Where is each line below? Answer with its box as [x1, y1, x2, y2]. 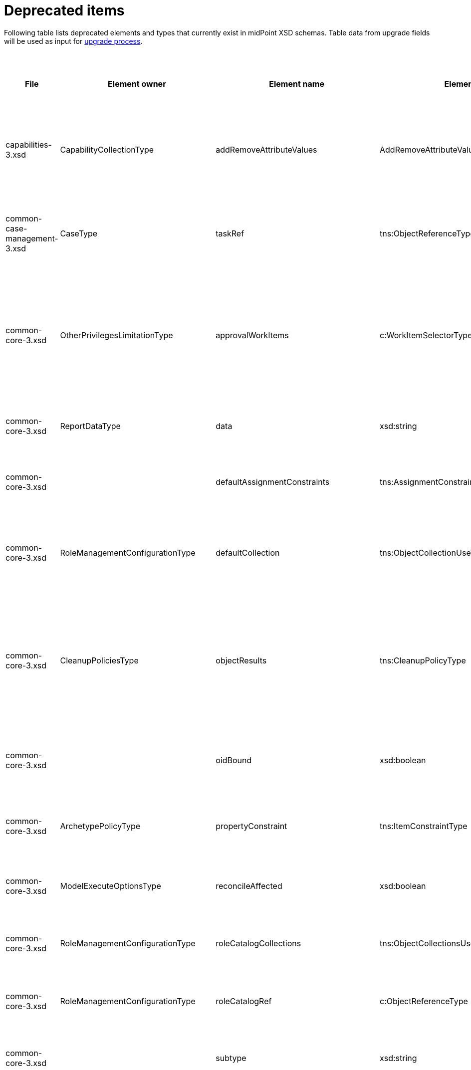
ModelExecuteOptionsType [60, 880, 161, 891]
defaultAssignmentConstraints [216, 476, 330, 487]
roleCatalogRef [216, 996, 272, 1006]
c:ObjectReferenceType [380, 996, 468, 1006]
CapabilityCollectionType [60, 144, 154, 155]
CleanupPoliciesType [60, 655, 139, 665]
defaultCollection [216, 547, 280, 558]
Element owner [108, 78, 166, 89]
